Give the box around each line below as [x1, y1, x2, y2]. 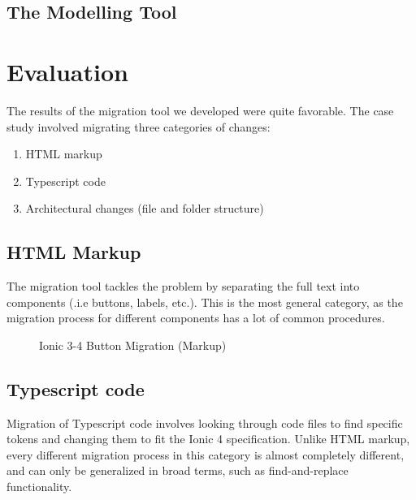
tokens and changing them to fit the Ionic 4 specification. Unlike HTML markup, [6, 430, 410, 447]
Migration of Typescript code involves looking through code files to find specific [6, 414, 403, 431]
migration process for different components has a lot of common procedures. [6, 309, 385, 326]
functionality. [6, 478, 72, 495]
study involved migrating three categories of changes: [6, 118, 271, 135]
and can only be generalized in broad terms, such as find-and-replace [6, 462, 349, 479]
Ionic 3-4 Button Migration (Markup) [39, 336, 227, 353]
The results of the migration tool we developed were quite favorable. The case [6, 101, 394, 119]
